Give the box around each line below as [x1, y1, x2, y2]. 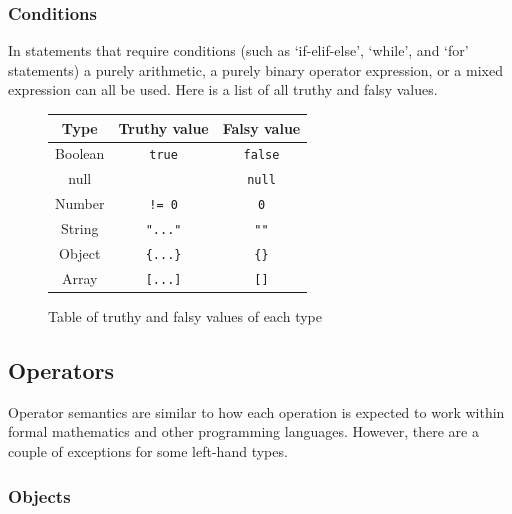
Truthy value [118, 117, 209, 138]
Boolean [55, 143, 105, 164]
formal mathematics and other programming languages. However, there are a [8, 421, 479, 442]
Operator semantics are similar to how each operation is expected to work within [8, 401, 505, 422]
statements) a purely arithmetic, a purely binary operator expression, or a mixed [8, 59, 503, 80]
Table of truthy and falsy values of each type [48, 306, 322, 327]
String [61, 218, 99, 239]
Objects [8, 483, 71, 508]
